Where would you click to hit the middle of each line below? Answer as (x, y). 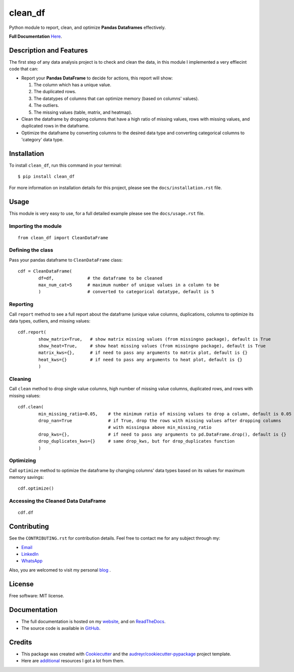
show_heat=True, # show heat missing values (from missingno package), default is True (152, 346)
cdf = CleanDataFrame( (45, 271)
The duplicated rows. (55, 92)
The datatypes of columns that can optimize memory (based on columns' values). (116, 99)
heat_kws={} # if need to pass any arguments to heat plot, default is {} (140, 360)
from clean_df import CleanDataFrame (63, 237)
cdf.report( (32, 332)
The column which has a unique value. (72, 85)
